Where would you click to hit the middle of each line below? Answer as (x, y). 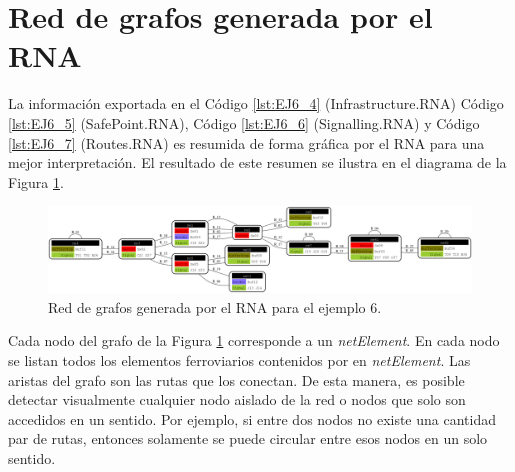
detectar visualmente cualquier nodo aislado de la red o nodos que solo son (237, 399)
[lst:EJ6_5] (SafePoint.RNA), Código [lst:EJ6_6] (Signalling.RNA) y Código (244, 122)
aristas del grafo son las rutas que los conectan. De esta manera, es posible (236, 379)
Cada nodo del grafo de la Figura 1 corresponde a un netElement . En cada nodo (254, 340)
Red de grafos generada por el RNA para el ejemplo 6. (215, 306)
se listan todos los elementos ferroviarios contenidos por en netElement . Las (239, 360)
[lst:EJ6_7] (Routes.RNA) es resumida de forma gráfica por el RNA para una (246, 142)
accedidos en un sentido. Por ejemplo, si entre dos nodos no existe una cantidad (252, 418)
